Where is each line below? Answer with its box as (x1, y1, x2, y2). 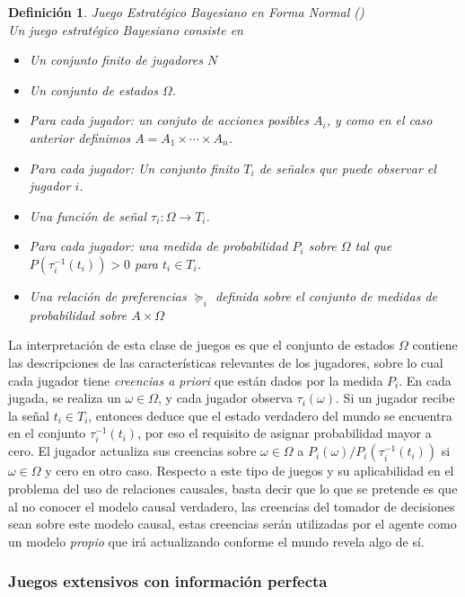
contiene (412, 335, 458, 354)
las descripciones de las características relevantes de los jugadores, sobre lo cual (8, 352, 443, 371)
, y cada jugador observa (158, 388, 293, 407)
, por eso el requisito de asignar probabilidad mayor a (137, 423, 432, 442)
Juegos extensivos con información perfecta (8, 570, 328, 593)
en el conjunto (8, 423, 86, 442)
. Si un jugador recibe (336, 388, 455, 407)
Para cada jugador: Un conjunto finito (29, 158, 240, 177)
